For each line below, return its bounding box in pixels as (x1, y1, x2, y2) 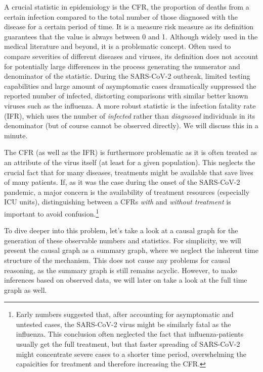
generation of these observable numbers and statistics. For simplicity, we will (4, 235, 241, 245)
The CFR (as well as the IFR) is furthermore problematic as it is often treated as (4, 147, 257, 157)
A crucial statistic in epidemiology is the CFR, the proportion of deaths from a (4, 2, 249, 12)
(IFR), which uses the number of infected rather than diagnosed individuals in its (4, 110, 255, 121)
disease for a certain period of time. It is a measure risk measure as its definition (4, 21, 254, 32)
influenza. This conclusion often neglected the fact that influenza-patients (16, 329, 244, 339)
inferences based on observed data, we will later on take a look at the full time (4, 275, 247, 285)
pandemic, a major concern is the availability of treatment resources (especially (4, 186, 250, 197)
